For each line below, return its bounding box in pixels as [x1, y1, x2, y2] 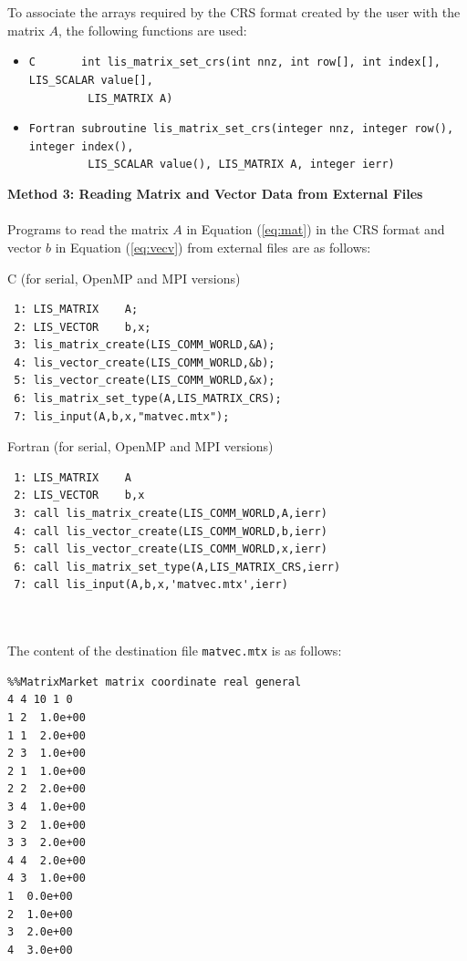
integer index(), [28, 139, 134, 153]
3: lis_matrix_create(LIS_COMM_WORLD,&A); [14, 338, 275, 352]
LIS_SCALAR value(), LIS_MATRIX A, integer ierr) [88, 158, 395, 171]
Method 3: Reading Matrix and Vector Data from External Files [7, 184, 423, 203]
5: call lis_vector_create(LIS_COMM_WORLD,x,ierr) [14, 542, 327, 556]
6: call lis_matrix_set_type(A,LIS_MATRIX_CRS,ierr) [14, 560, 341, 573]
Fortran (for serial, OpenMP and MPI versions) [7, 437, 274, 456]
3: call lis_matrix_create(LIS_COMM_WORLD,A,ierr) [14, 507, 327, 521]
